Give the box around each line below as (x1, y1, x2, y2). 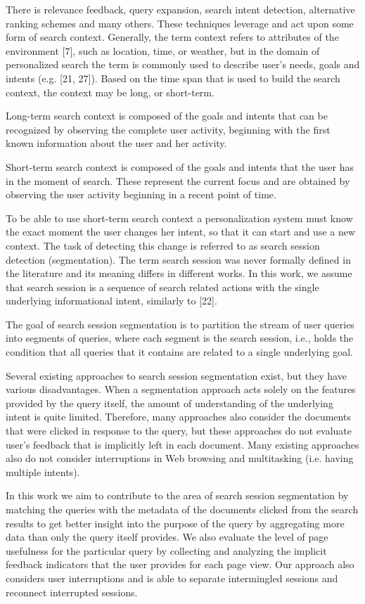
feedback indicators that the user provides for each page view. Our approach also (6, 557, 354, 572)
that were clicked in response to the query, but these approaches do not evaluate (6, 423, 352, 438)
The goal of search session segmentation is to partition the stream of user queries (6, 316, 354, 331)
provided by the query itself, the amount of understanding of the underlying (6, 395, 333, 410)
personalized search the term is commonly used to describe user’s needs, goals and (6, 57, 360, 72)
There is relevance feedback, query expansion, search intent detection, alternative (6, 2, 355, 16)
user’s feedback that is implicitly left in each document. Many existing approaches (6, 437, 359, 451)
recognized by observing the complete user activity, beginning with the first (6, 122, 331, 136)
